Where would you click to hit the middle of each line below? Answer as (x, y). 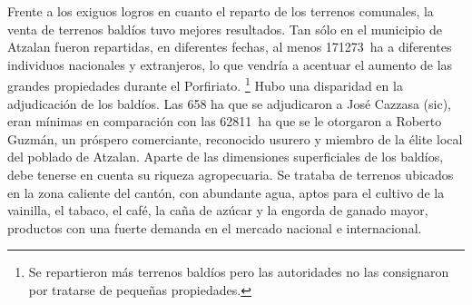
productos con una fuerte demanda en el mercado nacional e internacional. (215, 227)
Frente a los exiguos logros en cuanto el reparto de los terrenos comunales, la (221, 11)
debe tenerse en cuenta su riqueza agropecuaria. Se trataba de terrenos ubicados (231, 174)
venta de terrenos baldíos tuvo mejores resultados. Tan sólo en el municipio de (225, 29)
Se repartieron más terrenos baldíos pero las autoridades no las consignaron (239, 272)
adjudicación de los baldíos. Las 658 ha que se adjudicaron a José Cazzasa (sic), (229, 103)
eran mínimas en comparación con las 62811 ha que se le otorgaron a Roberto (225, 121)
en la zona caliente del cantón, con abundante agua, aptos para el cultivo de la (226, 192)
